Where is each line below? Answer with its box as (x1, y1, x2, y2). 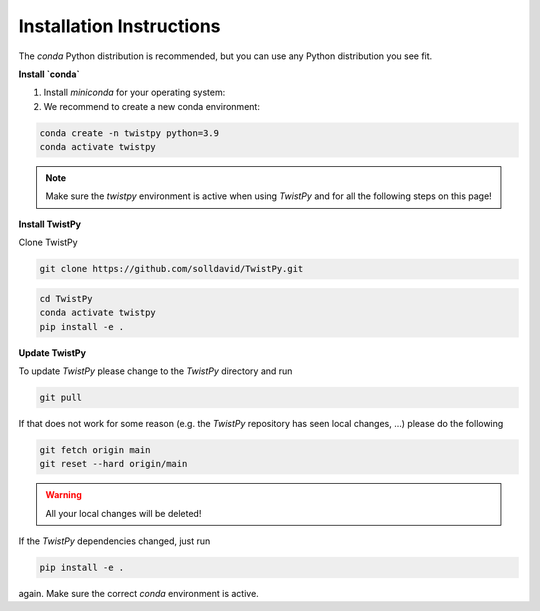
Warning (45, 489, 82, 501)
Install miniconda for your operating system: (43, 86, 226, 99)
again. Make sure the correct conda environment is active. (18, 588, 259, 600)
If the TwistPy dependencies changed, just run (18, 535, 211, 547)
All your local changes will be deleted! (45, 507, 202, 519)
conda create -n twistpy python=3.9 (39, 127, 220, 139)
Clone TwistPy (18, 236, 79, 249)
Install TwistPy (18, 218, 82, 230)
